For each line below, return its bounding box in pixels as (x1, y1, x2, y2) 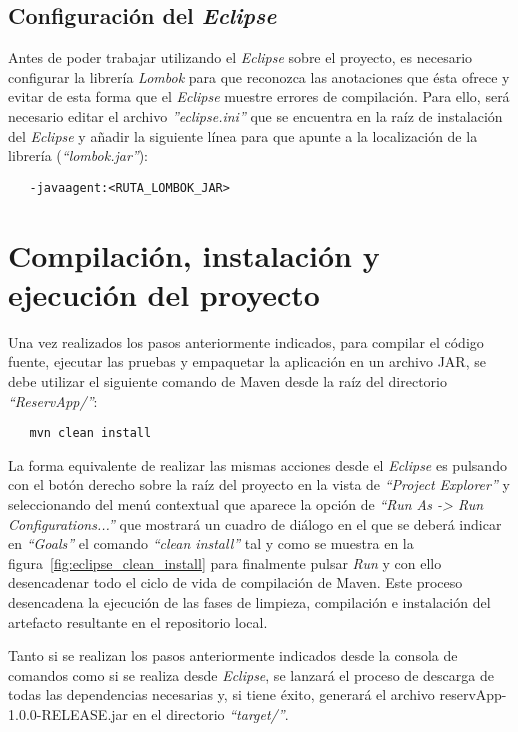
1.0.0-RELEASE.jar (8, 703, 129, 724)
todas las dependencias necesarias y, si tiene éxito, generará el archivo (8, 684, 435, 705)
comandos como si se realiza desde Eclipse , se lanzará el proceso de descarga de (8, 664, 494, 685)
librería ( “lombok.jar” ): (8, 145, 148, 166)
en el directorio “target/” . (132, 703, 289, 724)
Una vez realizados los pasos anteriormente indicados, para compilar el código (8, 331, 484, 352)
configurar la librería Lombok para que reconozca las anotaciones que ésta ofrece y (8, 66, 510, 87)
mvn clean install (29, 426, 152, 441)
